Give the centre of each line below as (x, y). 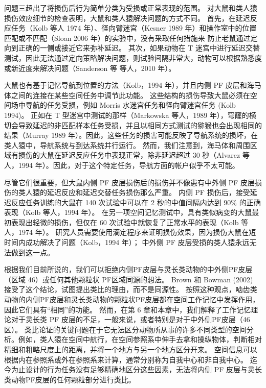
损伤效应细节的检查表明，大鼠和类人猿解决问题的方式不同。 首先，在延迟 (127, 18)
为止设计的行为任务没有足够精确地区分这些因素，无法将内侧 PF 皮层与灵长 (136, 369)
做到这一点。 (32, 252)
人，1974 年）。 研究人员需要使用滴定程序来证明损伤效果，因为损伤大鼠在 (127, 232)
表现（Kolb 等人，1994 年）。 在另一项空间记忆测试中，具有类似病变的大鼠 (128, 212)
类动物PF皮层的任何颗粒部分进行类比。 (70, 379)
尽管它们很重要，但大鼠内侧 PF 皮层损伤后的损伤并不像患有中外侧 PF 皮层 (129, 182)
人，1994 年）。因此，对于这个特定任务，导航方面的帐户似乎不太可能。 (122, 165)
